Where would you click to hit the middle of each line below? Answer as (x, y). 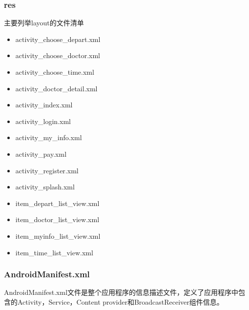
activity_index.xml (44, 105)
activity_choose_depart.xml (58, 39)
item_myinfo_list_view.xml (58, 236)
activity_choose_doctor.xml (58, 55)
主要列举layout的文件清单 (44, 23)
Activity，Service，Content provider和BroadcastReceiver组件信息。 (120, 301)
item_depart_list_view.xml (57, 203)
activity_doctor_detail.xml (56, 88)
